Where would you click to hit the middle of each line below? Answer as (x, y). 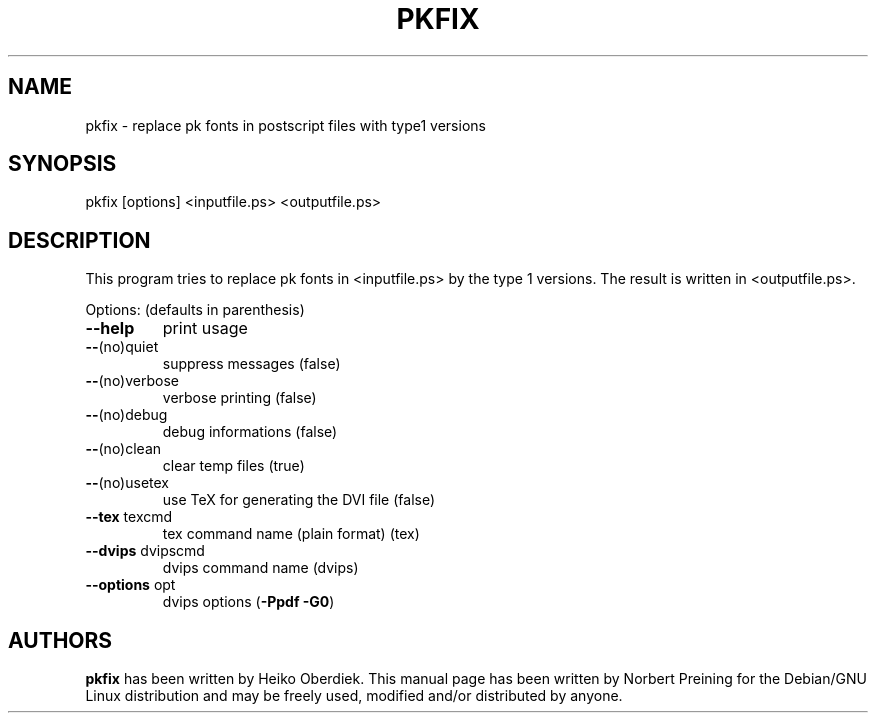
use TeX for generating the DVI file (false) (299, 500)
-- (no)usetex (127, 483)
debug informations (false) (250, 432)
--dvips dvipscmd (145, 551)
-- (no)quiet (122, 347)
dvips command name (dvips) (260, 568)
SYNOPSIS (62, 164)
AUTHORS (60, 640)
